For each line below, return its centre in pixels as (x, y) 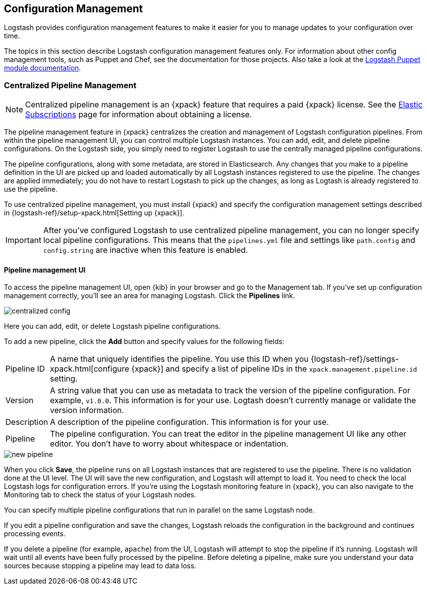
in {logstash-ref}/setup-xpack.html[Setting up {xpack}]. (94, 213)
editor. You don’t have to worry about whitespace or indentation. (169, 444)
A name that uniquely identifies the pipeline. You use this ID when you (179, 359)
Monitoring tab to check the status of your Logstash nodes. (100, 495)
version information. (87, 410)
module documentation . (43, 68)
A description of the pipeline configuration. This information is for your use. (189, 422)
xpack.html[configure (90, 369)
